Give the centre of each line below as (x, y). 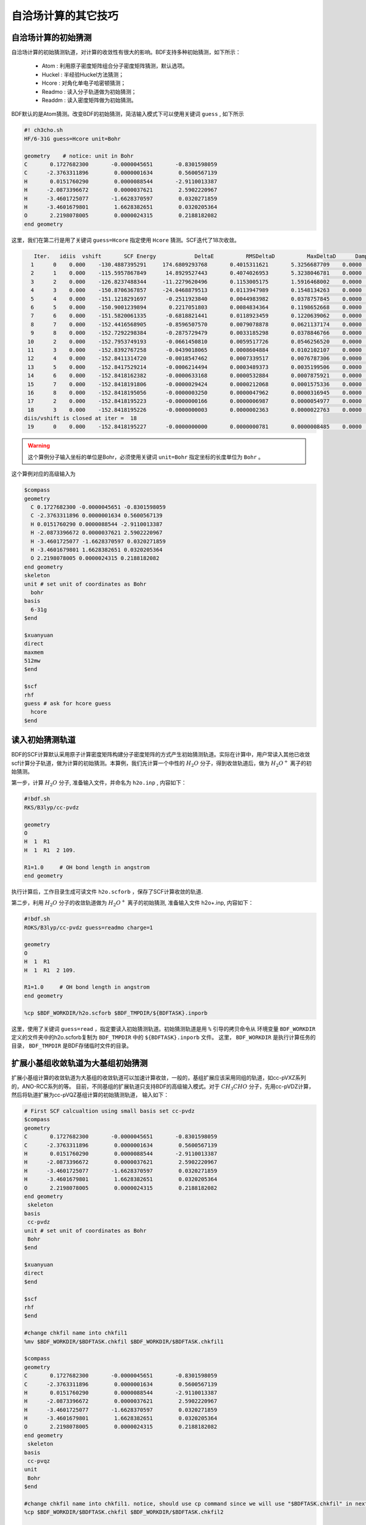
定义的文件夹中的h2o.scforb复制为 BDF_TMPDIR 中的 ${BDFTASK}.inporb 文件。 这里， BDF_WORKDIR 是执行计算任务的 (163, 1037)
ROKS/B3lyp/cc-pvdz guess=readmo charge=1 (88, 928)
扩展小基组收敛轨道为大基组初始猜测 (79, 1064)
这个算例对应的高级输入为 (43, 474)
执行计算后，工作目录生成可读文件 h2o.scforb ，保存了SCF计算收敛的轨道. (107, 891)
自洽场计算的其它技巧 (65, 16)
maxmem (34, 652)
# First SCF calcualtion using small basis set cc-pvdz (109, 1111)
